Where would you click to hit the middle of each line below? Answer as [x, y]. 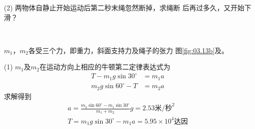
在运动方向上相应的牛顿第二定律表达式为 [105, 67]
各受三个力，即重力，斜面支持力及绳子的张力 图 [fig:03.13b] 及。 [128, 50]
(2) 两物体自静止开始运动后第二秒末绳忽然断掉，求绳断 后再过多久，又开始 [124, 7]
